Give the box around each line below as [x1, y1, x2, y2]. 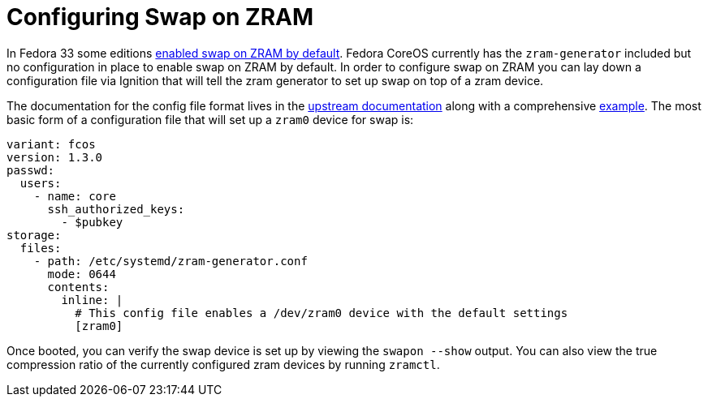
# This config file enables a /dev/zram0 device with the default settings [75, 306, 568, 319]
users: [19, 176, 62, 190]
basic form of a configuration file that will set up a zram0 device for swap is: [6, 112, 414, 126]
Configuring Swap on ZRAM [6, 3, 314, 31]
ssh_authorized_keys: [47, 202, 185, 216]
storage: [6, 228, 62, 242]
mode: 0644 [47, 267, 116, 281]
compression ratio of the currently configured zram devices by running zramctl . [6, 357, 440, 371]
